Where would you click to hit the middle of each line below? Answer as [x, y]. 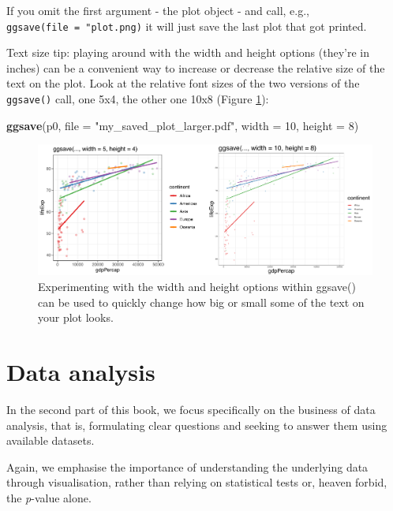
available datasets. [51, 440]
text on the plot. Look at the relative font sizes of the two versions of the [183, 83]
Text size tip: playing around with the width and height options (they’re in [188, 52]
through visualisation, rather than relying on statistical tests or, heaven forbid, [197, 482]
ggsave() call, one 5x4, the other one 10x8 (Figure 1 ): [138, 99]
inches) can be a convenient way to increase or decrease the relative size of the [196, 67]
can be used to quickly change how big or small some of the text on [201, 302]
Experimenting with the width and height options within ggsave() [197, 287]
